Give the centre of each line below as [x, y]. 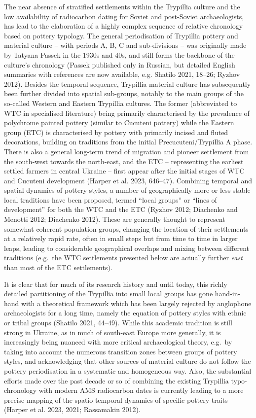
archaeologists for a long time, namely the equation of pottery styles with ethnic [125, 313]
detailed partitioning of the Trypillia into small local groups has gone [109, 294]
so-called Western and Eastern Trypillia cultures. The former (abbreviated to [121, 103]
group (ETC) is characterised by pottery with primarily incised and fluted [116, 132]
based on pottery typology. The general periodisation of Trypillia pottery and [121, 35]
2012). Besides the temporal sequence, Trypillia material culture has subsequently [128, 84]
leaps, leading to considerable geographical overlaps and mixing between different [127, 248]
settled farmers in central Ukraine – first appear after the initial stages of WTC [124, 171]
